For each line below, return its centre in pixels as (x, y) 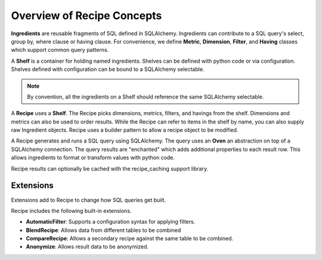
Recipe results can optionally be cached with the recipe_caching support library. (110, 168)
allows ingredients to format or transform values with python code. (93, 157)
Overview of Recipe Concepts (86, 16)
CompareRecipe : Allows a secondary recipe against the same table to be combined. (130, 239)
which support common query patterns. (60, 50)
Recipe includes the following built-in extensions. (71, 211)
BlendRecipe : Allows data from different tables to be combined (103, 230)
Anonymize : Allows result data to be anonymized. (87, 247)
